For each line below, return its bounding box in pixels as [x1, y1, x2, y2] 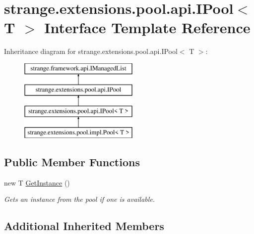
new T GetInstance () [4, 177, 70, 187]
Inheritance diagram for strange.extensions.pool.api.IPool [4, 46, 178, 56]
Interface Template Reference [44, 17, 251, 38]
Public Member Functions [4, 154, 140, 170]
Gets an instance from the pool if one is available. [4, 194, 155, 204]
